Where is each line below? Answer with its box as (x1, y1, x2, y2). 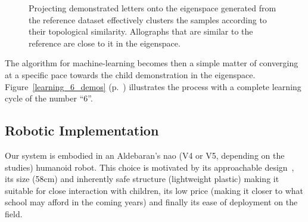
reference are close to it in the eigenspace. (29, 36, 181, 49)
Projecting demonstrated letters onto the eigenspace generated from (29, 2, 276, 14)
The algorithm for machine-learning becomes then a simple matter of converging (5, 57, 298, 69)
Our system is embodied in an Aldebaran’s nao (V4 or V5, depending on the (5, 149, 285, 161)
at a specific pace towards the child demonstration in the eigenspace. (5, 68, 256, 81)
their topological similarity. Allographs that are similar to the (29, 25, 253, 38)
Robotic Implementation (5, 121, 159, 140)
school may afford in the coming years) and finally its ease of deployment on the (5, 196, 298, 208)
